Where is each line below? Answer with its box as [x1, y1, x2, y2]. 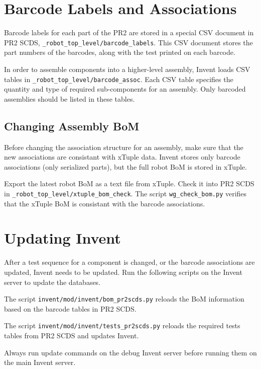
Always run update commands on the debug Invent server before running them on [4, 347, 257, 357]
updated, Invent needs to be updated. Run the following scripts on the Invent [4, 266, 242, 277]
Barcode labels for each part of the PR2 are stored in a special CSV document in [4, 27, 254, 38]
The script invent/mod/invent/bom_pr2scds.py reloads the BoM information [4, 293, 244, 304]
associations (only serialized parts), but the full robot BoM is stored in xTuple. [4, 161, 247, 172]
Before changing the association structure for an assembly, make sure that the [4, 141, 243, 152]
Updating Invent [4, 228, 121, 248]
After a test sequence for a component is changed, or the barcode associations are [4, 257, 255, 267]
